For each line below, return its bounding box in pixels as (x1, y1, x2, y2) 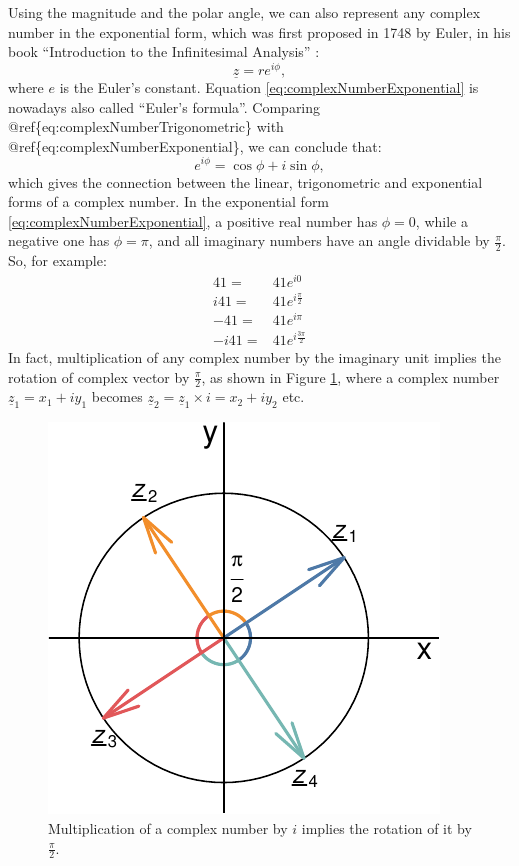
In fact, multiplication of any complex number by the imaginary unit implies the (8, 347, 501, 368)
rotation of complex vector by (8, 366, 190, 387)
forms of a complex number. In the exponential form (8, 191, 330, 212)
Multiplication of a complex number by (48, 818, 288, 839)
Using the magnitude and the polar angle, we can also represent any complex (8, 2, 481, 22)
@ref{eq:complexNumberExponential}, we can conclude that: (8, 135, 382, 156)
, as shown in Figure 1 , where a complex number (201, 366, 500, 387)
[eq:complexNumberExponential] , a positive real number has (8, 210, 378, 231)
